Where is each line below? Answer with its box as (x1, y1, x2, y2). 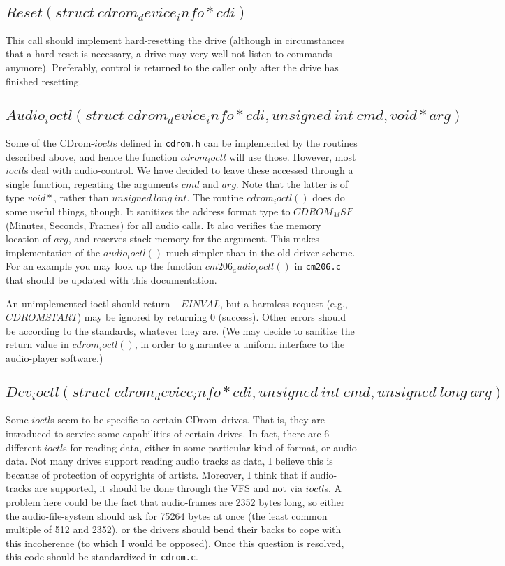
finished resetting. (6, 73, 82, 88)
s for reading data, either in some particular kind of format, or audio (63, 440, 357, 454)
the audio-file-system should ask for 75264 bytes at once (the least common (6, 508, 328, 523)
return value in (6, 337, 69, 351)
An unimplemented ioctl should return (6, 296, 170, 310)
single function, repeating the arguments (6, 176, 179, 191)
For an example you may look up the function (6, 259, 203, 273)
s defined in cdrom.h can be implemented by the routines (112, 136, 358, 150)
